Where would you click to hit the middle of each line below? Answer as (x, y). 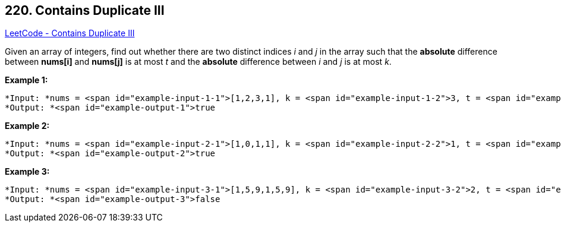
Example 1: (26, 80)
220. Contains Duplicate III (85, 10)
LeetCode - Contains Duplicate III (70, 33)
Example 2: (27, 126)
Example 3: (27, 172)
